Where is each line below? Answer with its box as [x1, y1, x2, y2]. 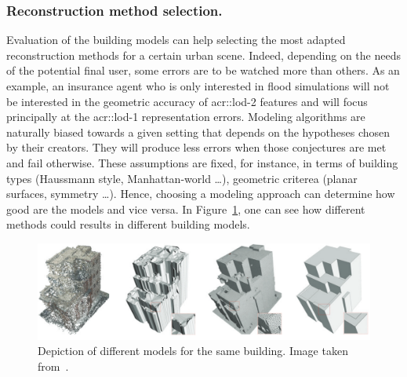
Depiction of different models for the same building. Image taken [38, 342, 348, 359]
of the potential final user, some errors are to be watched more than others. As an [6, 62, 400, 79]
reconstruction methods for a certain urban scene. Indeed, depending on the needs [6, 46, 401, 63]
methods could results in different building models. [6, 216, 250, 232]
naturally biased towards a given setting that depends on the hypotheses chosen [6, 123, 391, 140]
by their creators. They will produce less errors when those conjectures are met [6, 139, 387, 156]
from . [38, 357, 69, 374]
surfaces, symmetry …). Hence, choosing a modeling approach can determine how [6, 185, 395, 202]
